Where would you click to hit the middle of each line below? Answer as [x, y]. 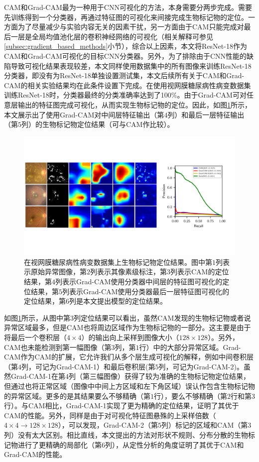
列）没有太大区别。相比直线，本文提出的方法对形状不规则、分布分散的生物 [126, 434]
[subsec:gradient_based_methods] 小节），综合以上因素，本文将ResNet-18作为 [126, 46]
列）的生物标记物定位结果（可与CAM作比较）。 [98, 124]
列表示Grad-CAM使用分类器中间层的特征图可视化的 [139, 281]
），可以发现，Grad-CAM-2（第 [108, 425]
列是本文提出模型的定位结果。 [118, 301]
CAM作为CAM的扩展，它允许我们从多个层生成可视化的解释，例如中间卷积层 [129, 357]
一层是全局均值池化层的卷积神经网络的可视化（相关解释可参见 [112, 36]
